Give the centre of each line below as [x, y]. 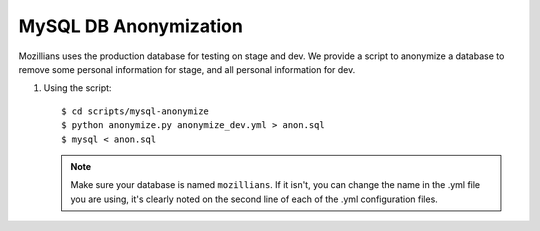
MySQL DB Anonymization [131, 26]
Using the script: [77, 88]
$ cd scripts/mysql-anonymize [135, 111]
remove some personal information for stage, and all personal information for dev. [187, 69]
